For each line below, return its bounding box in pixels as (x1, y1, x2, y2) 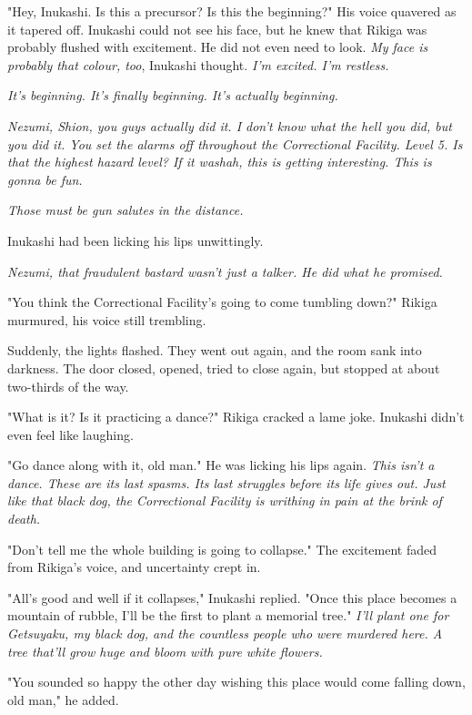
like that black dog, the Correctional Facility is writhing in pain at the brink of (7, 491, 442, 510)
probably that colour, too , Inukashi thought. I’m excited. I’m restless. (7, 55, 389, 74)
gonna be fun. (7, 169, 83, 189)
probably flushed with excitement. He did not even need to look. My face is (7, 37, 428, 56)
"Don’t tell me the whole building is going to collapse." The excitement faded (7, 539, 437, 558)
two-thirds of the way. (7, 376, 129, 395)
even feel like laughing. (7, 424, 134, 444)
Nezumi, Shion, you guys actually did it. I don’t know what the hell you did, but (7, 116, 452, 135)
